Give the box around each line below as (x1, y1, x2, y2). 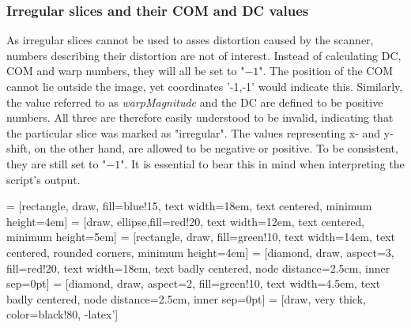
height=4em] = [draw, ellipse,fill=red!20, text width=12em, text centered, (6, 213, 365, 229)
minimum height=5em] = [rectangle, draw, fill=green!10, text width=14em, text (6, 228, 396, 245)
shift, (6, 140, 31, 156)
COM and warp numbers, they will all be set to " (6, 62, 245, 79)
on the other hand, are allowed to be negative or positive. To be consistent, (34, 140, 398, 156)
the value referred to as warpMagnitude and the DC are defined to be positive (6, 93, 383, 110)
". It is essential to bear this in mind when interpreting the (120, 155, 405, 172)
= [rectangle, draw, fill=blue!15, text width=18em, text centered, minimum (6, 198, 372, 214)
